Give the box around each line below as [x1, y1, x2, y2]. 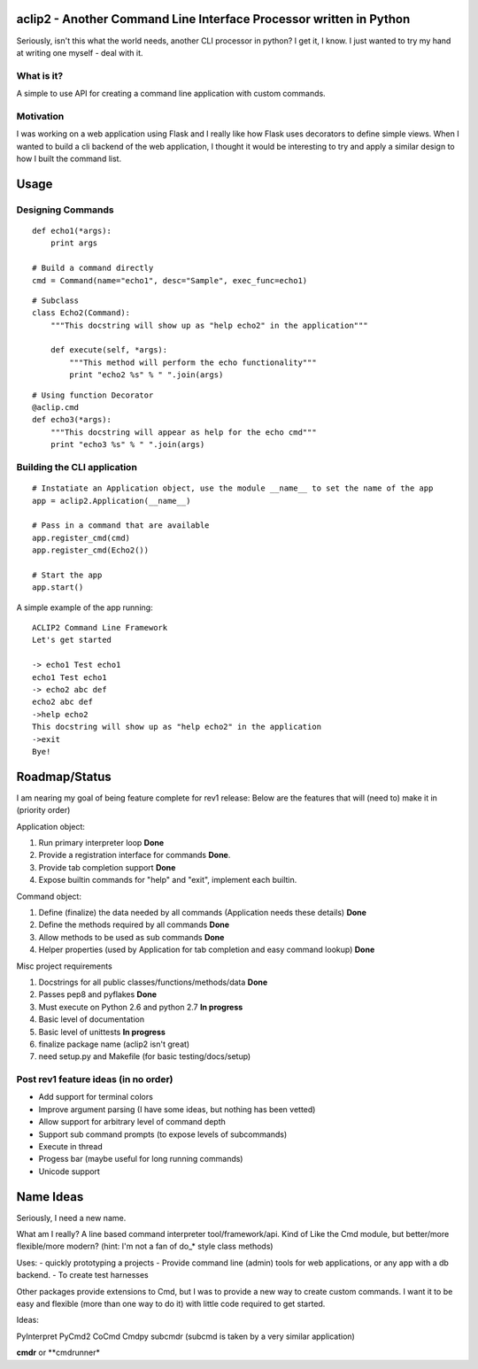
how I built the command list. [16, 153, 122, 164]
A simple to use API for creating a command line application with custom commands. [16, 89, 327, 99]
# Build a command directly [32, 263, 154, 274]
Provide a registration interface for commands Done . [38, 850, 231, 861]
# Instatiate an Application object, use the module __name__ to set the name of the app [32, 483, 434, 493]
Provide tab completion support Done [38, 862, 176, 872]
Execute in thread [38, 1141, 103, 1151]
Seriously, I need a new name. [16, 1212, 127, 1223]
